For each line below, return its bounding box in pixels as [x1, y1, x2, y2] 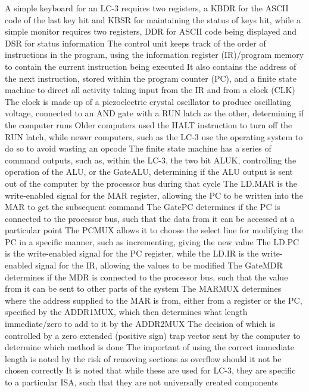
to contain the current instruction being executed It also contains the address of [5, 60, 296, 72]
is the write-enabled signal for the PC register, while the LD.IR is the [5, 247, 259, 260]
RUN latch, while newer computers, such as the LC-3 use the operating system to [5, 130, 303, 143]
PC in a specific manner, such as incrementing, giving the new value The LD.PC [5, 235, 299, 248]
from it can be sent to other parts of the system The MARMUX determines [5, 282, 282, 295]
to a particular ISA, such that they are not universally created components [5, 376, 278, 388]
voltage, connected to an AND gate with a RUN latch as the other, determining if [5, 107, 304, 119]
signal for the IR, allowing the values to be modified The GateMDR [35, 259, 283, 271]
